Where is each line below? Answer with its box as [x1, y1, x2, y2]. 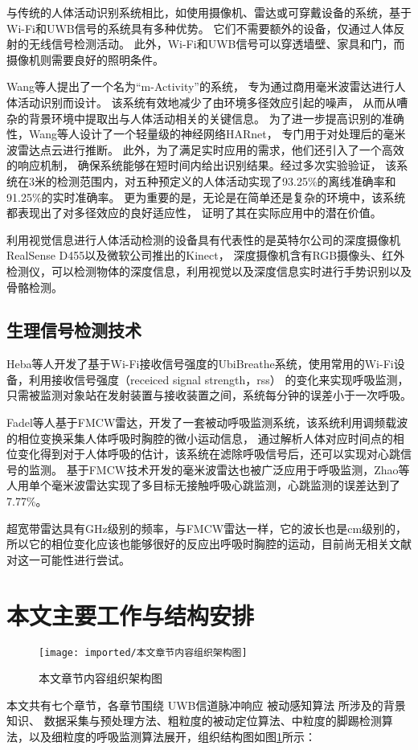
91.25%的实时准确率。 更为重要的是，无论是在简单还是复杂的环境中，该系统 [6, 188, 406, 205]
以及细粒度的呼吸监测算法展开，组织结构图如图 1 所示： [28, 727, 316, 744]
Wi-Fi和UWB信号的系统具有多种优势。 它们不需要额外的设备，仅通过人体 [6, 19, 394, 36]
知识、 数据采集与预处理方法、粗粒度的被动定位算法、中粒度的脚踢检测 [6, 712, 382, 729]
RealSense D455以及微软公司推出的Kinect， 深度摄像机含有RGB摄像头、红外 [6, 247, 405, 264]
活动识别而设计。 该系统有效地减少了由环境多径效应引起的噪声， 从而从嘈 [17, 93, 408, 110]
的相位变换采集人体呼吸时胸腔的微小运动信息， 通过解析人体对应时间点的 [6, 429, 393, 446]
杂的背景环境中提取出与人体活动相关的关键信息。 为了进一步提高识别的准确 [6, 109, 404, 126]
